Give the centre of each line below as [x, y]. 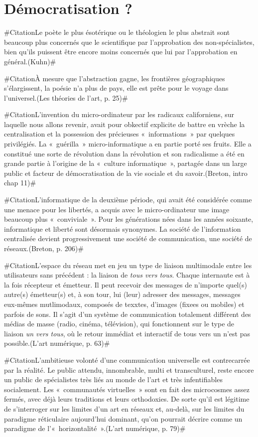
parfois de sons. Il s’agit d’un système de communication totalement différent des [128, 314]
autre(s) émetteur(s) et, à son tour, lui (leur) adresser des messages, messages [122, 294]
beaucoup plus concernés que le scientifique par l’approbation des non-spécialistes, [129, 42]
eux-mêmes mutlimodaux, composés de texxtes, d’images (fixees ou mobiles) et [124, 304]
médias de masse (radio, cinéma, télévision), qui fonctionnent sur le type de [119, 324]
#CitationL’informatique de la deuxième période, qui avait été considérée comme [128, 200]
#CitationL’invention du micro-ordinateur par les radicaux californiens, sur [119, 114]
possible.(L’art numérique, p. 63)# [57, 343]
